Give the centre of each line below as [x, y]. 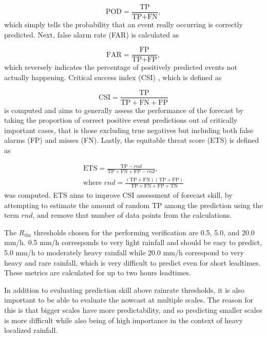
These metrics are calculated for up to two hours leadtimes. [98, 273]
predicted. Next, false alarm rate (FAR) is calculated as [92, 34]
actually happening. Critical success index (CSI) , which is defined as [113, 77]
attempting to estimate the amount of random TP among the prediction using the [133, 205]
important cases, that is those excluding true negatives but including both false [129, 130]
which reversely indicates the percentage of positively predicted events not [121, 67]
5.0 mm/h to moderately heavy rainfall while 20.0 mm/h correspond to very [124, 252]
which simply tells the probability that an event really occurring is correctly [123, 24]
